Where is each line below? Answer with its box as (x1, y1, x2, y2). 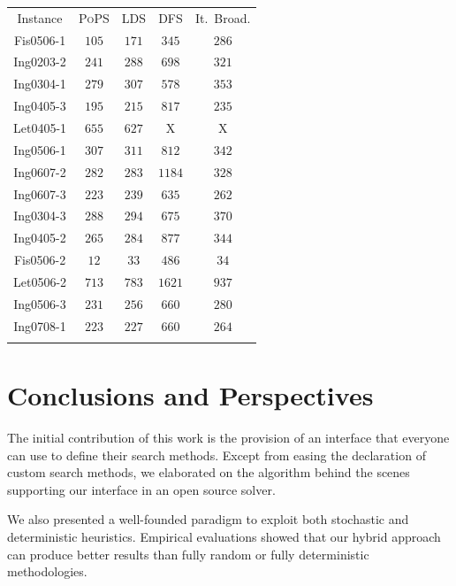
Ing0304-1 (13, 74, 66, 93)
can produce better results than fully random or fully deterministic (7, 544, 369, 563)
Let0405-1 (13, 118, 67, 136)
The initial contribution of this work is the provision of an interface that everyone (7, 428, 450, 447)
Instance (17, 8, 63, 27)
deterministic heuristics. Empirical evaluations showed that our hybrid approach (7, 528, 441, 545)
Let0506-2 (13, 272, 67, 290)
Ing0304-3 (13, 206, 66, 225)
